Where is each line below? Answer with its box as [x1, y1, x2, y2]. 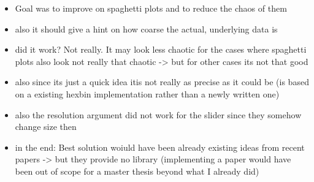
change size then [15, 120, 77, 133]
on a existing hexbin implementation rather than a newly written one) [15, 87, 280, 100]
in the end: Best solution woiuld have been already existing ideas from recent [15, 140, 305, 153]
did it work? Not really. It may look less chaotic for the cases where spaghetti [15, 43, 307, 56]
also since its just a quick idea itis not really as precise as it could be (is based [15, 75, 309, 88]
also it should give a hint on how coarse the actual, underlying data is [15, 22, 278, 35]
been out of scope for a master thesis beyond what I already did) [15, 164, 259, 177]
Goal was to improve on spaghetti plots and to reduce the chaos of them [15, 2, 287, 14]
